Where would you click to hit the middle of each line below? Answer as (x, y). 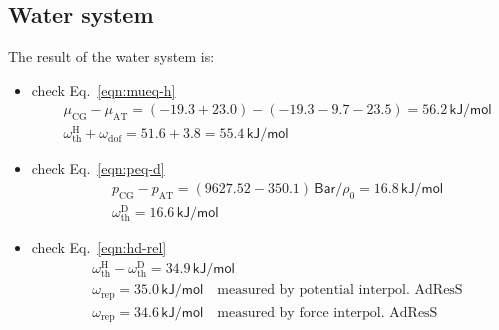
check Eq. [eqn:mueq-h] (103, 89)
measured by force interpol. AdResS (327, 312)
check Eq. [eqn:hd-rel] (99, 247)
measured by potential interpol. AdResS (340, 290)
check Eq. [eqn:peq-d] (98, 168)
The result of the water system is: (111, 56)
